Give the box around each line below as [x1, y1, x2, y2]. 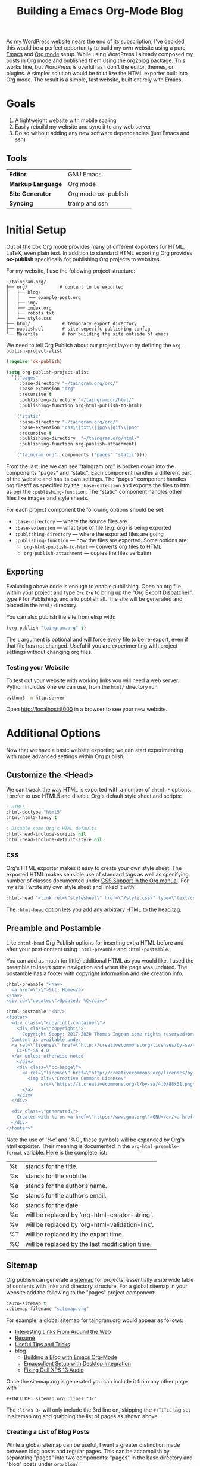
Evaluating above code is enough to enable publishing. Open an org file [6, 582, 182, 590]
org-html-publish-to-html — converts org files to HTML [23, 543, 162, 550]
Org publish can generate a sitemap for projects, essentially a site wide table [6, 1276, 194, 1283]
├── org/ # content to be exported [6, 284, 124, 290]
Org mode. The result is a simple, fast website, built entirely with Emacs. [6, 76, 183, 83]
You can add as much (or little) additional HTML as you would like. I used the [6, 957, 194, 964]
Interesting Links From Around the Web [14, 1328, 111, 1336]
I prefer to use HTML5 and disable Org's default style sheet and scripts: [6, 792, 182, 799]
